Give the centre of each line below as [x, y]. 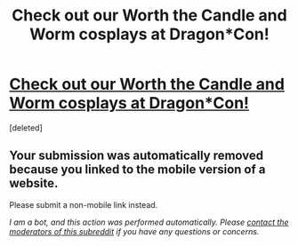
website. [34, 183]
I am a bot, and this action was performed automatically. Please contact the [149, 222]
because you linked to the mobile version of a [137, 170]
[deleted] [26, 127]
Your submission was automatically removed [137, 156]
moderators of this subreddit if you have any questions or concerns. [134, 231]
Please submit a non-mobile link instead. [84, 204]
